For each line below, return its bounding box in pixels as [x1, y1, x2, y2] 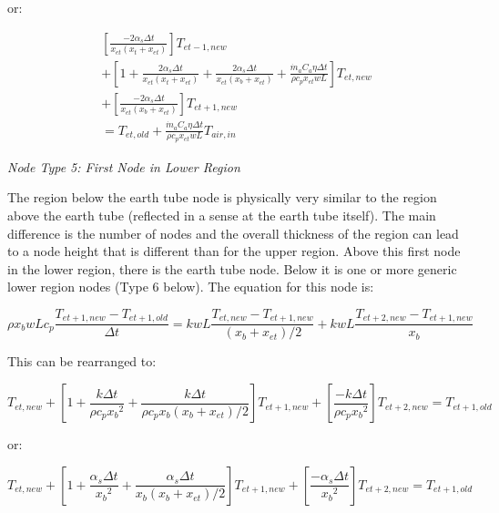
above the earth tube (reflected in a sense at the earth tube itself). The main [7, 206, 436, 225]
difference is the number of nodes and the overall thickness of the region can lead [7, 223, 459, 242]
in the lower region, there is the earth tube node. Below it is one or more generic [7, 259, 457, 278]
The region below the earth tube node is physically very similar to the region [7, 188, 437, 207]
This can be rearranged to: [7, 352, 157, 371]
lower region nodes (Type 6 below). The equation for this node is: [7, 277, 374, 296]
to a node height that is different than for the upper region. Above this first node [7, 241, 461, 261]
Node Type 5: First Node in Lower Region [7, 157, 240, 176]
